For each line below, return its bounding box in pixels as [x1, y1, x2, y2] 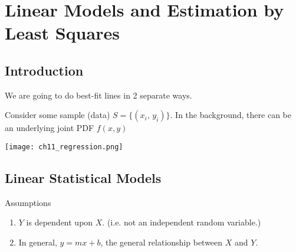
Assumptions [5, 196, 51, 208]
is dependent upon [26, 216, 93, 228]
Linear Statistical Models [5, 169, 162, 186]
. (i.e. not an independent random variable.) [102, 216, 261, 228]
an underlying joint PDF [5, 122, 94, 134]
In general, [18, 236, 57, 248]
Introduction [5, 61, 84, 79]
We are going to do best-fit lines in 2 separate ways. [5, 89, 192, 101]
